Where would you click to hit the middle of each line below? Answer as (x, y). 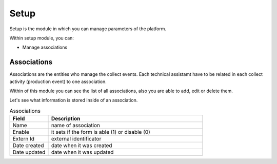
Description (66, 119)
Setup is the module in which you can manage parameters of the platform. (88, 29)
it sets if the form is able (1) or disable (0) (101, 132)
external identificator (76, 139)
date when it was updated (82, 152)
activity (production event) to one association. (58, 81)
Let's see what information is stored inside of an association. (74, 100)
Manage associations (45, 47)
